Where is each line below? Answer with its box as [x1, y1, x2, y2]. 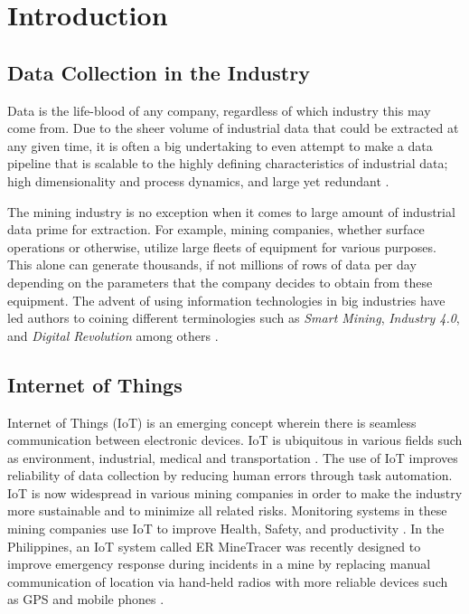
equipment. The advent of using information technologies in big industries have [7, 290, 446, 309]
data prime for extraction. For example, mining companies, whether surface [7, 220, 425, 239]
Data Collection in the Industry [7, 58, 310, 86]
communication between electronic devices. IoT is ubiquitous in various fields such [7, 430, 463, 449]
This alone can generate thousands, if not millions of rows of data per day [7, 255, 417, 274]
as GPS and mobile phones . [7, 590, 164, 609]
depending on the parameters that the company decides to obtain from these [7, 272, 433, 291]
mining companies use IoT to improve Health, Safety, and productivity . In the [7, 519, 445, 538]
